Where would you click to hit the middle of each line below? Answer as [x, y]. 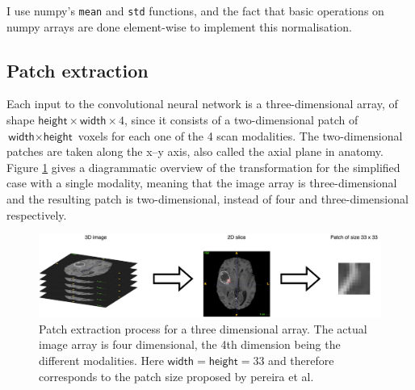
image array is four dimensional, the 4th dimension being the [190, 344]
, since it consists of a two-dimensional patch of [241, 120]
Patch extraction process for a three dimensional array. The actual [203, 328]
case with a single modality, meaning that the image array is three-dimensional [202, 183]
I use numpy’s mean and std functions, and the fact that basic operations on [195, 10]
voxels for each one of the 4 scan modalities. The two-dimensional [240, 135]
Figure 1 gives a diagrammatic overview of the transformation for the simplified [203, 167]
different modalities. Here [101, 361]
